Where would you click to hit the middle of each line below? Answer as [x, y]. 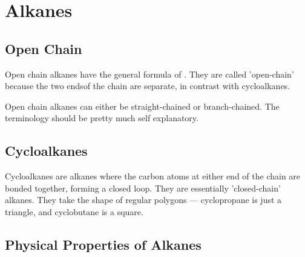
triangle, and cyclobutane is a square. [74, 211]
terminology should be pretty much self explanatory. [102, 118]
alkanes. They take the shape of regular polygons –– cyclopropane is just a [143, 200]
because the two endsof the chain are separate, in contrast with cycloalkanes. [148, 86]
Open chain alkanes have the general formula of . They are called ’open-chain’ [149, 74]
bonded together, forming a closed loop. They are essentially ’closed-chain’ [143, 188]
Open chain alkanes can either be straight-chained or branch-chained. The [142, 106]
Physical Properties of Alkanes [103, 244]
